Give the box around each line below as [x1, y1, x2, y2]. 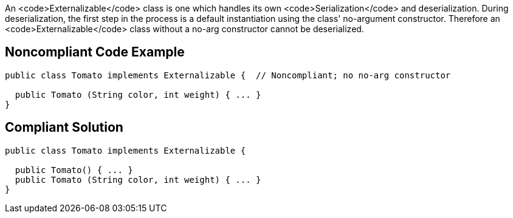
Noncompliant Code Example [5, 44, 185, 60]
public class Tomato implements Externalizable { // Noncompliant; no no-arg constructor [5, 70, 451, 80]
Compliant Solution [5, 120, 123, 135]
